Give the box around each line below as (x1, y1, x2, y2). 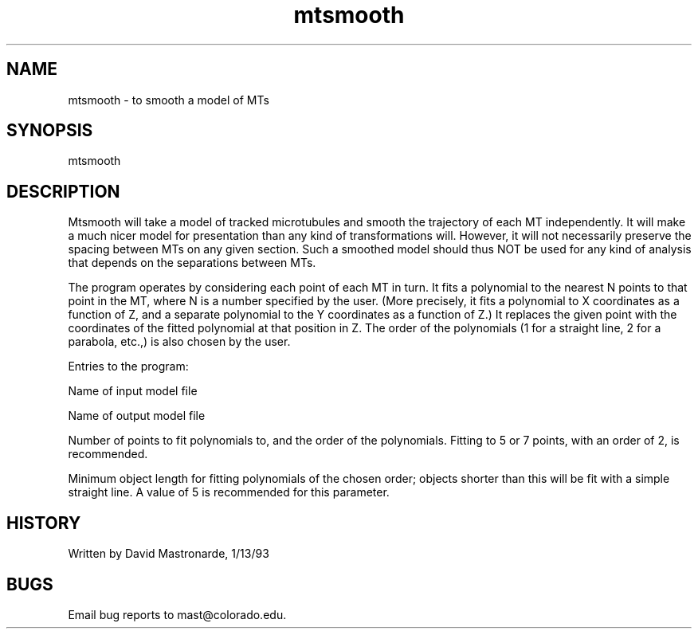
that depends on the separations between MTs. (68, 256, 316, 270)
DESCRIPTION (6, 181, 120, 202)
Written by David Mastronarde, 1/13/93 (68, 547, 269, 561)
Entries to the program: (68, 359, 189, 374)
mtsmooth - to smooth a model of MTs (68, 92, 269, 107)
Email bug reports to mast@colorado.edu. (68, 607, 287, 621)
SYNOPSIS (6, 120, 93, 141)
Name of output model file (68, 409, 206, 423)
